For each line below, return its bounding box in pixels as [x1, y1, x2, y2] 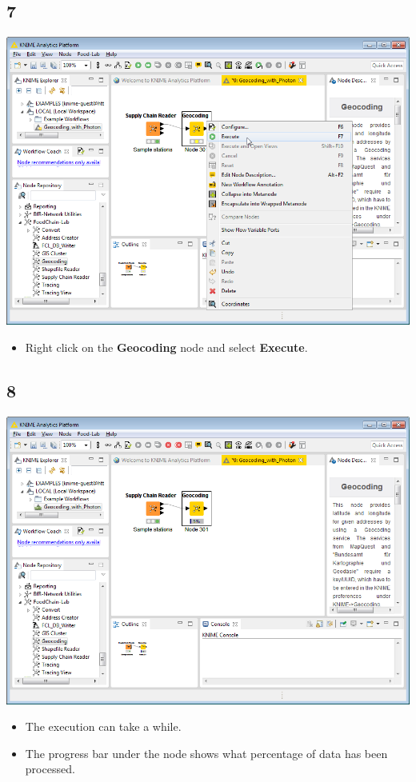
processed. [25, 760, 75, 777]
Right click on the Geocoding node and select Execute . [25, 338, 308, 355]
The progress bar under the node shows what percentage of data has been [25, 744, 388, 761]
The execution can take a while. [25, 718, 182, 735]
